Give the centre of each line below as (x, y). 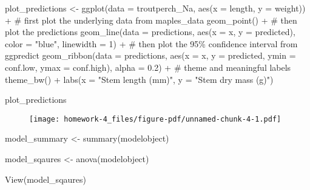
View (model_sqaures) (45, 179)
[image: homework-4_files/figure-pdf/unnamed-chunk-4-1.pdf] (155, 119)
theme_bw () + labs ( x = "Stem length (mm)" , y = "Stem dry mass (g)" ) (139, 79)
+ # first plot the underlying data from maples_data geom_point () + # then (151, 20)
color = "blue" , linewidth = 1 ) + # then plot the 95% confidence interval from (151, 43)
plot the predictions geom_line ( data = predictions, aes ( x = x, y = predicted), (150, 32)
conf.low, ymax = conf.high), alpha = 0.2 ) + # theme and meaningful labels (148, 67)
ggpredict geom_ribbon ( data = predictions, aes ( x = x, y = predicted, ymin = (150, 55)
